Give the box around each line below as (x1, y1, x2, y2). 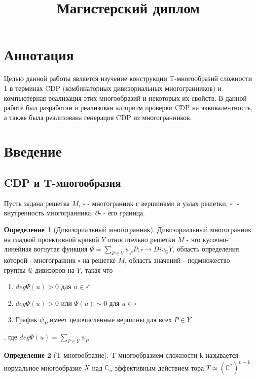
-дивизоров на (32, 264, 74, 275)
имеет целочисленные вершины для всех (50, 314, 172, 325)
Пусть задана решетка (4, 198, 70, 208)
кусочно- (202, 234, 229, 244)
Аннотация (4, 44, 74, 65)
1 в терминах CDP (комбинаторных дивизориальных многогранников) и (4, 83, 221, 93)
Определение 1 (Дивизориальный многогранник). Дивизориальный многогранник (4, 224, 252, 235)
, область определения (172, 244, 239, 254)
